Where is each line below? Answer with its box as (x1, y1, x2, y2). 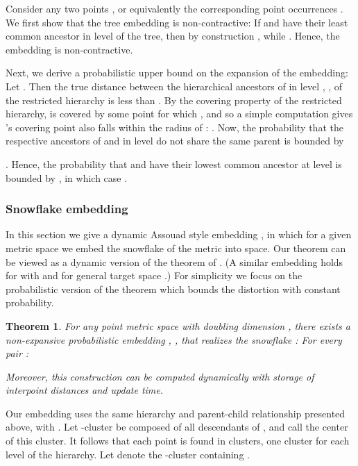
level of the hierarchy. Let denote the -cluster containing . (6, 447, 250, 461)
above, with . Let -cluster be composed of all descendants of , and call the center (6, 419, 348, 434)
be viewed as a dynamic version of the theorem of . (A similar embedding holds (6, 254, 343, 269)
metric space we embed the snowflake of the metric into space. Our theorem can (6, 240, 346, 255)
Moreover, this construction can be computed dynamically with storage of (6, 369, 314, 383)
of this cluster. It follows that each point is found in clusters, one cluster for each (6, 433, 350, 448)
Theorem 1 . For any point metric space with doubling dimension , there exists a (6, 318, 350, 333)
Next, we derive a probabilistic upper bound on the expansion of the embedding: (6, 65, 348, 80)
